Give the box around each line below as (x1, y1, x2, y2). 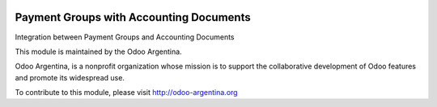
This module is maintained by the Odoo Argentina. (15, 47, 182, 56)
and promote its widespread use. (15, 72, 125, 82)
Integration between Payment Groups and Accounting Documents (15, 32, 235, 42)
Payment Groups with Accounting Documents (15, 10, 251, 24)
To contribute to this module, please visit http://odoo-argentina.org (15, 88, 238, 97)
